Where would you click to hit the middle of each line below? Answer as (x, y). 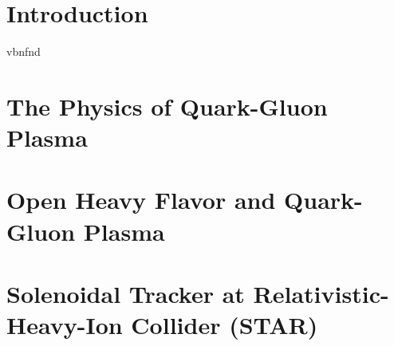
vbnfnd (24, 51)
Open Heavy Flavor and (141, 200)
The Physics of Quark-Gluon (167, 106)
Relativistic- (321, 294)
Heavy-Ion (65, 325)
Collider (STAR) (225, 325)
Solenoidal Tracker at (126, 294)
